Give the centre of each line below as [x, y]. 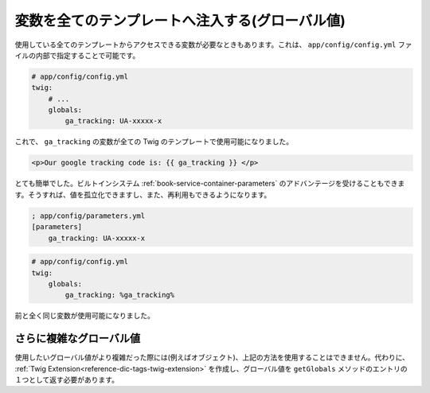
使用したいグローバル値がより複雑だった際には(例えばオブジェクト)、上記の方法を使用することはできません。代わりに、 [212, 357]
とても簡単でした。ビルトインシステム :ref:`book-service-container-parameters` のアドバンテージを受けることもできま [210, 184]
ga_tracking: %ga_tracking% [120, 295]
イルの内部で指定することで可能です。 [77, 55]
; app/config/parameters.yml [88, 216]
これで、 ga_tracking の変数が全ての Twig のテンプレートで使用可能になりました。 [154, 142]
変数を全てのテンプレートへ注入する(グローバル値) [180, 21]
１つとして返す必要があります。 [67, 380]
